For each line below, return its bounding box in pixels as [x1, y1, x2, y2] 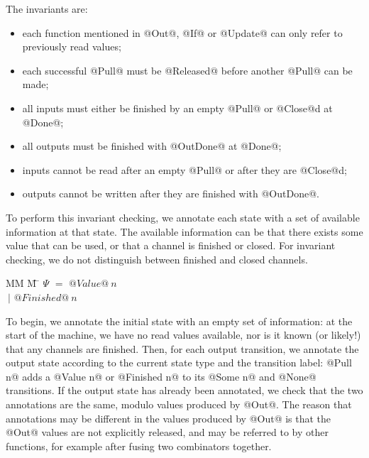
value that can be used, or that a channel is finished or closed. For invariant [6, 238, 336, 253]
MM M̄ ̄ [6, 276, 40, 290]
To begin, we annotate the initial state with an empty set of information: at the [6, 313, 353, 328]
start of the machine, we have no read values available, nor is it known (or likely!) [6, 327, 361, 342]
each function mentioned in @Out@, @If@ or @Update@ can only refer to [22, 25, 343, 40]
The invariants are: [6, 1, 88, 16]
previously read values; [22, 39, 121, 54]
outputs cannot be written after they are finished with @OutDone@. [22, 186, 319, 201]
